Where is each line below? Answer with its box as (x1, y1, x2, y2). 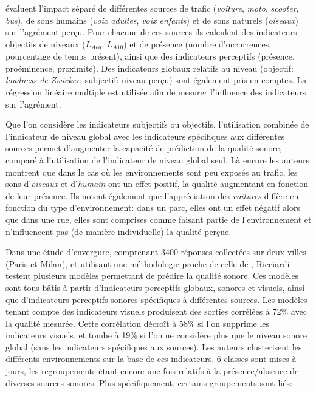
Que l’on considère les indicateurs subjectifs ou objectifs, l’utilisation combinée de (5, 118, 309, 131)
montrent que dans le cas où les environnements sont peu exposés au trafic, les (5, 165, 298, 178)
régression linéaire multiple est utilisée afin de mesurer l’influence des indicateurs (5, 86, 306, 98)
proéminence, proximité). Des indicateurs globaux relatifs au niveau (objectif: (5, 61, 294, 74)
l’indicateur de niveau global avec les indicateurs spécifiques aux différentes (5, 129, 285, 142)
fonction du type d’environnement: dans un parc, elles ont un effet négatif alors (5, 201, 300, 214)
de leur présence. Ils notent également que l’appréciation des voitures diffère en (5, 189, 299, 202)
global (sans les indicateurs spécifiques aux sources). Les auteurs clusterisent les (5, 340, 302, 353)
